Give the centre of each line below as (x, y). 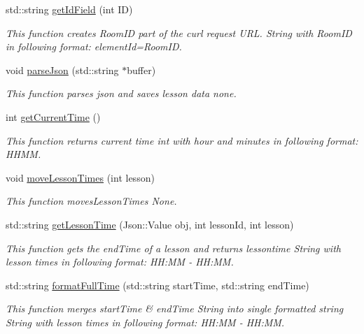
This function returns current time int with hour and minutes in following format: (182, 140)
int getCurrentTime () (53, 116)
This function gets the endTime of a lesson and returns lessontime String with (173, 248)
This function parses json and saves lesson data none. (121, 93)
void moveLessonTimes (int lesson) (80, 177)
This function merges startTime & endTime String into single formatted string (175, 308)
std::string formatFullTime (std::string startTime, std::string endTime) (157, 285)
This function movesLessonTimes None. (91, 201)
